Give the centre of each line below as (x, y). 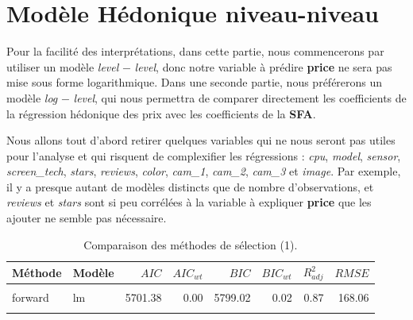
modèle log (32, 97)
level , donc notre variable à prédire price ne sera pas (263, 66)
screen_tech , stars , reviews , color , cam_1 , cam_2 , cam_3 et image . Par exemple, (204, 171)
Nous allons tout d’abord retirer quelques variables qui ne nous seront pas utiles (201, 140)
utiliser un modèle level (63, 66)
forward (31, 297)
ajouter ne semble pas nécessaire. (87, 218)
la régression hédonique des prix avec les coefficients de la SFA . (161, 113)
